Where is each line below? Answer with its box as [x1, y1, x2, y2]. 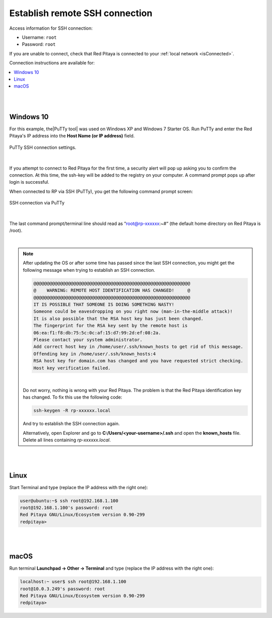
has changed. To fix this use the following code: [23, 394, 122, 400]
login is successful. [9, 179, 50, 185]
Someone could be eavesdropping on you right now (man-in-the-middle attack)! [33, 308, 233, 315]
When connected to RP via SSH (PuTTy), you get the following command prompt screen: [9, 188, 193, 194]
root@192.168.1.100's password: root [20, 505, 113, 511]
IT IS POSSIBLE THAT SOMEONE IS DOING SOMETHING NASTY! [33, 301, 175, 307]
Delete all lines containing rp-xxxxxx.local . [23, 437, 111, 443]
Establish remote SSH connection [9, 8, 153, 19]
